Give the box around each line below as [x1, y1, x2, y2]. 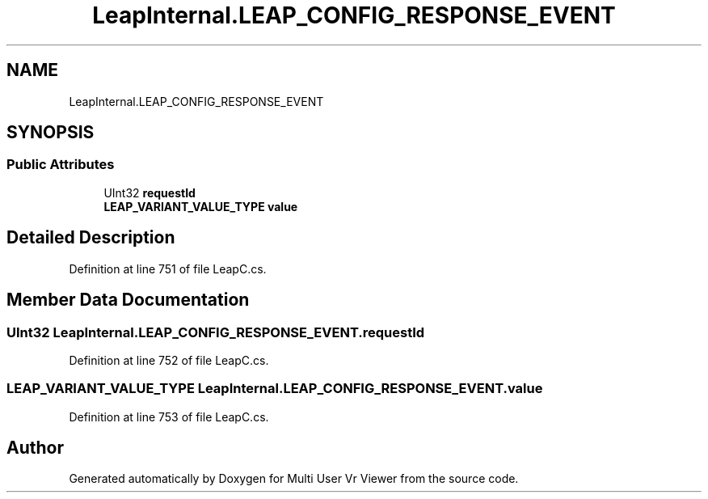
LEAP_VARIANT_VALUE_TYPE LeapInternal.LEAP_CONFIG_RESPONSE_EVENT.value [6, 380, 543, 397]
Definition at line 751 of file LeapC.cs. [69, 261, 267, 276]
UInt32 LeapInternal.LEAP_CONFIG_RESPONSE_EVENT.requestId [6, 324, 425, 340]
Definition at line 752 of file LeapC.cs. [69, 353, 269, 367]
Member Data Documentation [6, 290, 250, 311]
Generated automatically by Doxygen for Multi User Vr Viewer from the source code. [69, 472, 519, 486]
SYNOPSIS [6, 122, 95, 143]
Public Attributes [6, 156, 115, 173]
